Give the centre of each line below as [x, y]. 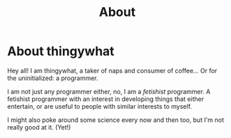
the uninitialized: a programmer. [53, 78]
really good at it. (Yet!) [39, 127]
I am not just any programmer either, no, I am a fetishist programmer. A [109, 91]
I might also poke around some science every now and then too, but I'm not [116, 120]
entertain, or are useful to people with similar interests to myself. [100, 106]
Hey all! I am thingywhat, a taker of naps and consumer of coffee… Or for [112, 70]
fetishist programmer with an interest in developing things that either [106, 99]
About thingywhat [61, 51]
